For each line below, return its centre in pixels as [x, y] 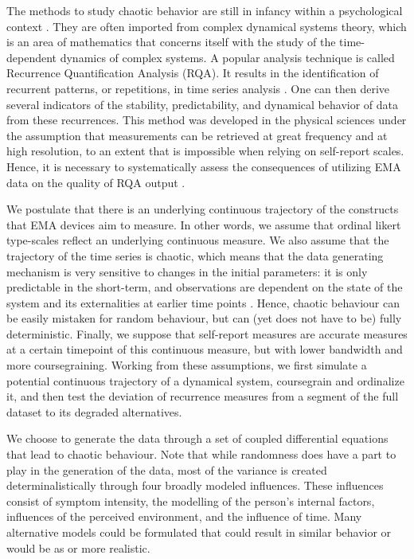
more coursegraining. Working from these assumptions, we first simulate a [187, 365]
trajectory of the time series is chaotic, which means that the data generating [195, 255]
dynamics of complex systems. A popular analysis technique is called [227, 57]
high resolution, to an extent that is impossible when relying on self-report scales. [205, 151]
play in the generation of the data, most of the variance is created [167, 469]
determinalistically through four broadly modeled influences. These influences [195, 485]
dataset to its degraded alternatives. [94, 411]
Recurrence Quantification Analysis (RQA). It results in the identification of [193, 73]
